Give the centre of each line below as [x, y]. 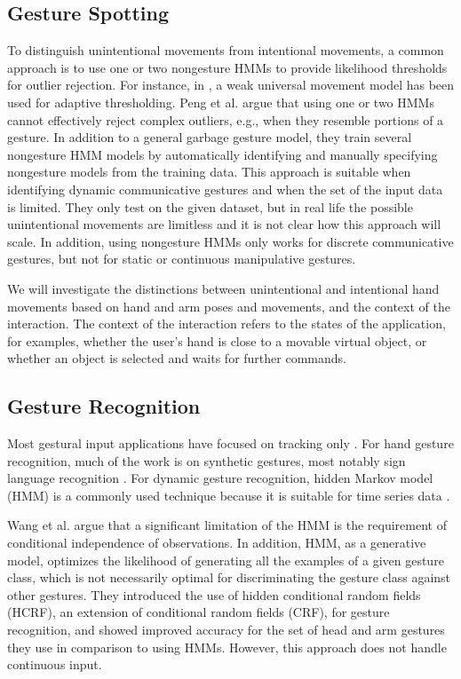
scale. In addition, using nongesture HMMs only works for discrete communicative [230, 241]
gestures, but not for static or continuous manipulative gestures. [182, 259]
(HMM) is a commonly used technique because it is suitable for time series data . [229, 495]
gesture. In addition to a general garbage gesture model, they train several [210, 137]
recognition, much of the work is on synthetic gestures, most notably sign [207, 460]
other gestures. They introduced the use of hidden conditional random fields [214, 594]
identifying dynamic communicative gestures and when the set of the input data [225, 189]
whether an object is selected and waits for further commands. [177, 358]
